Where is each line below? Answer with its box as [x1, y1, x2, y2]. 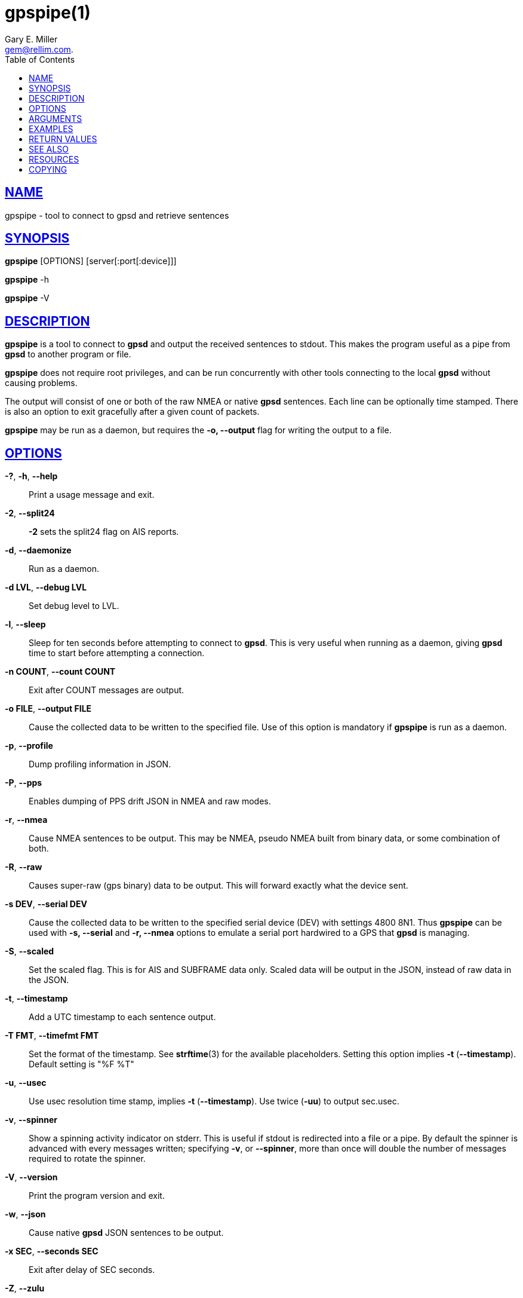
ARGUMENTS [29, 113, 82, 124]
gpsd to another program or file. [5, 349, 131, 360]
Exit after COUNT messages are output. [29, 685, 184, 696]
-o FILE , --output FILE [5, 703, 92, 714]
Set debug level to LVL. [29, 601, 119, 611]
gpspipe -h [5, 274, 49, 285]
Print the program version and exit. [29, 1190, 165, 1201]
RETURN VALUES [29, 133, 97, 144]
